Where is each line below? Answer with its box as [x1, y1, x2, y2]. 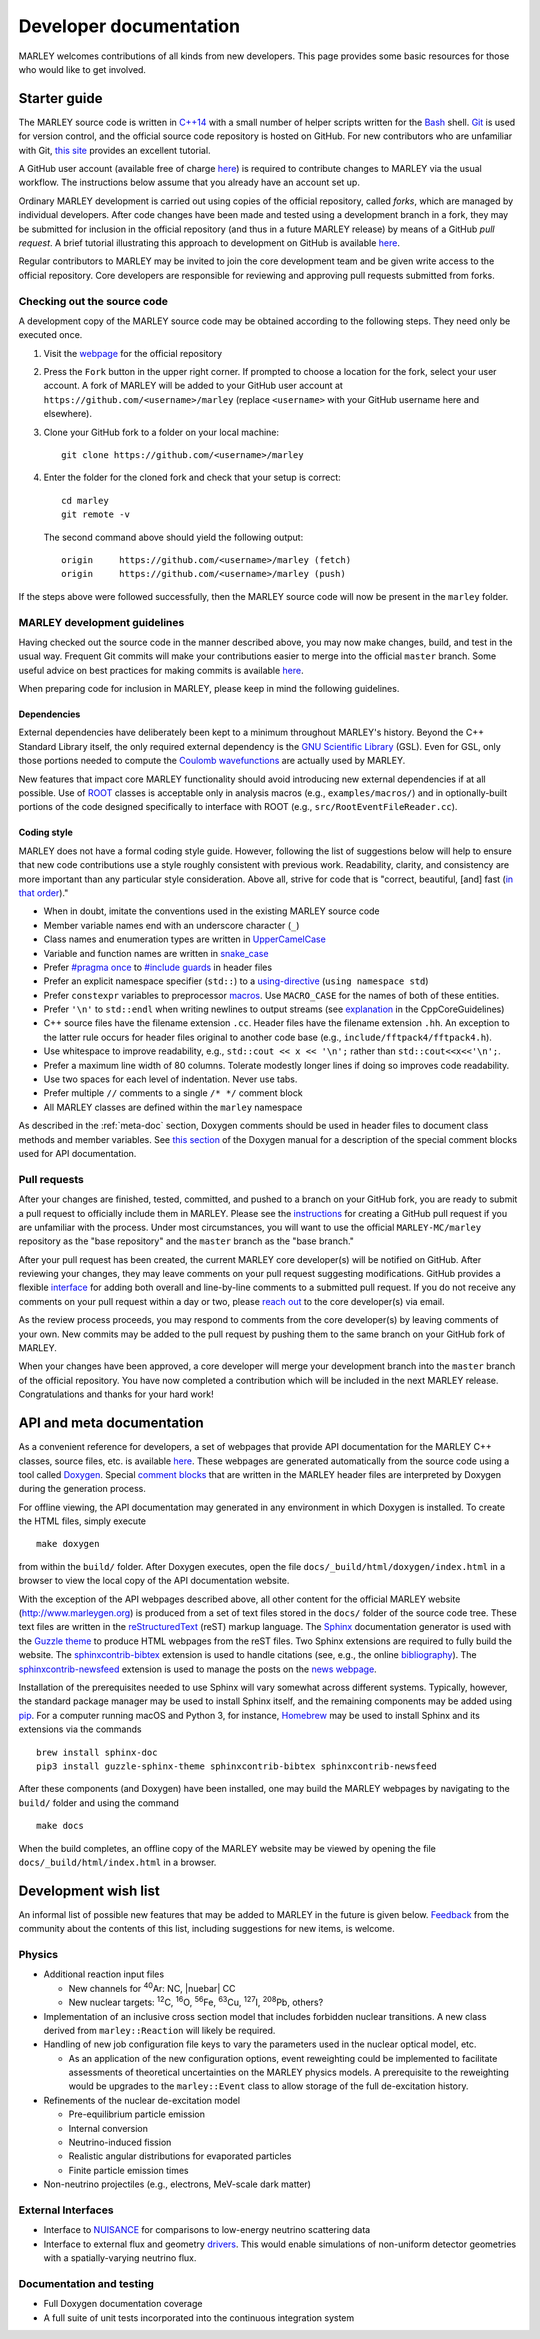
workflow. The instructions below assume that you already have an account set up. [18, 176, 360, 189]
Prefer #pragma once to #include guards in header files [43, 961, 273, 973]
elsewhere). [43, 408, 92, 420]
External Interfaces [18, 2203, 114, 2217]
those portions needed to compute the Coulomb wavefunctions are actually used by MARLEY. [18, 755, 406, 767]
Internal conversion [68, 2122, 149, 2134]
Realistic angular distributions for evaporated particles [68, 2150, 292, 2162]
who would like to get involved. [18, 63, 147, 75]
